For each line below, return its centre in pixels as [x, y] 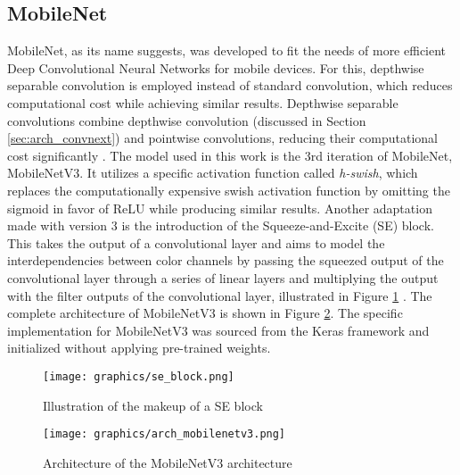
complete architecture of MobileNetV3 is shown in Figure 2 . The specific [205, 313]
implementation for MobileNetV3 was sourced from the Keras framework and [218, 330]
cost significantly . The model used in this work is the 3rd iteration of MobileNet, [230, 155]
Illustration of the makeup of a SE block [153, 405]
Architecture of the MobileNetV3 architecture [168, 462]
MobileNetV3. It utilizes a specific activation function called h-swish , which [213, 173]
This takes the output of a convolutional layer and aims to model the [196, 242]
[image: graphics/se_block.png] [139, 376]
